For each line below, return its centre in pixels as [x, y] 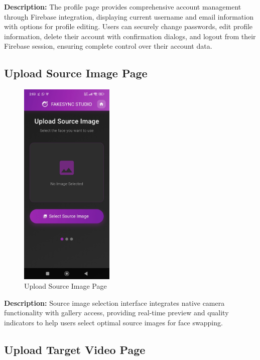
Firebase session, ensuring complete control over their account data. [108, 46]
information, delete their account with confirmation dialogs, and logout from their [130, 36]
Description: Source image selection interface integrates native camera [114, 303]
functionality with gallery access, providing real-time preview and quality [116, 313]
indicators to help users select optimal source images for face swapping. [113, 323]
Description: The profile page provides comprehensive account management [123, 7]
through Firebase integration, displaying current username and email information [129, 16]
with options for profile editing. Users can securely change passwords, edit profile [128, 26]
